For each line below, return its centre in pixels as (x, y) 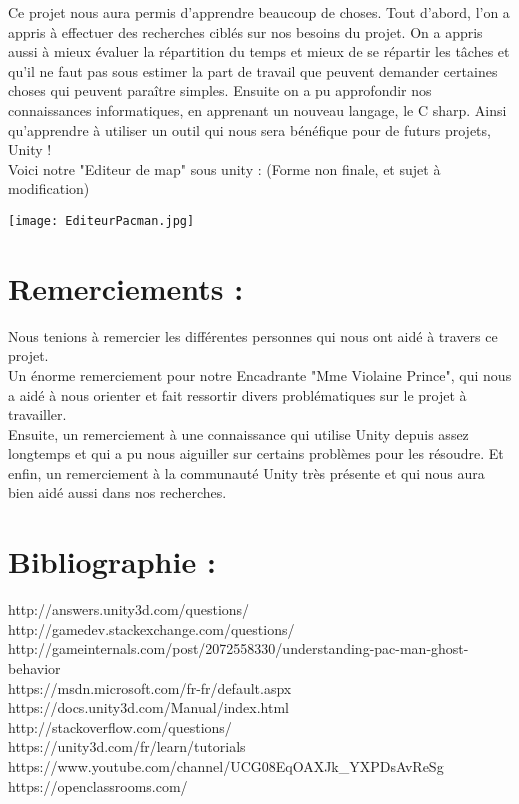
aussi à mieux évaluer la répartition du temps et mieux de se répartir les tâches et (259, 51)
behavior (34, 667)
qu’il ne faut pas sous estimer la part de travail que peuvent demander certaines (253, 70)
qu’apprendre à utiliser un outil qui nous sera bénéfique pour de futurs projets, (249, 129)
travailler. (37, 414)
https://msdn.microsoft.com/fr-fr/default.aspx (150, 687)
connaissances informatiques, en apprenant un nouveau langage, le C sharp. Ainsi (257, 109)
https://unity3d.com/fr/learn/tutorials (127, 746)
